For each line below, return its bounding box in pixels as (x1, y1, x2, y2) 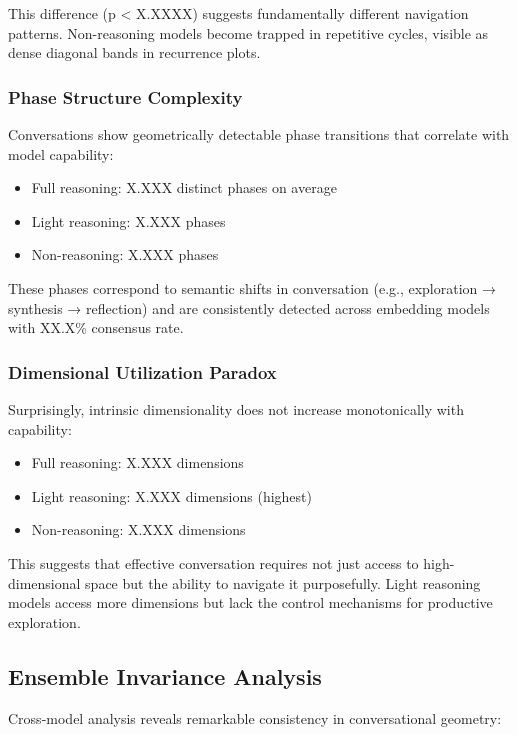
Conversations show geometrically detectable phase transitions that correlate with (8, 124, 510, 144)
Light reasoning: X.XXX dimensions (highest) (31, 485, 312, 506)
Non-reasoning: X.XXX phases (31, 244, 219, 265)
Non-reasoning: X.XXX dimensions (31, 519, 246, 540)
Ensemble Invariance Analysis (8, 660, 322, 691)
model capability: (8, 143, 114, 164)
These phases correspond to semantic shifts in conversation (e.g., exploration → (8, 277, 497, 298)
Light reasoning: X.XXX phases (31, 210, 226, 231)
